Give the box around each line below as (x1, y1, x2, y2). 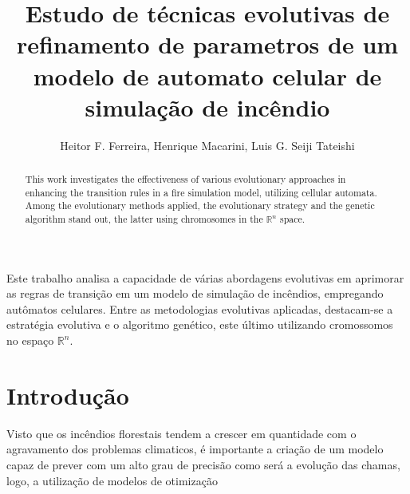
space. (279, 212, 306, 226)
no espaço (6, 332, 54, 349)
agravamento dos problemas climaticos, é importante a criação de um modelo (6, 441, 384, 457)
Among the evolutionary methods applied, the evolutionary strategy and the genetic (25, 199, 375, 212)
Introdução (6, 378, 129, 411)
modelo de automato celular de (33, 59, 382, 92)
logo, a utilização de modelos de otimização (6, 472, 218, 488)
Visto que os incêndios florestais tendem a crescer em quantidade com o (6, 425, 357, 441)
